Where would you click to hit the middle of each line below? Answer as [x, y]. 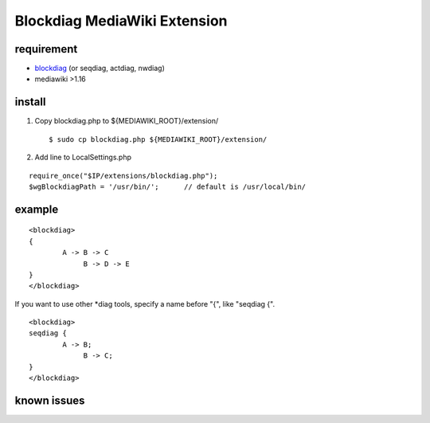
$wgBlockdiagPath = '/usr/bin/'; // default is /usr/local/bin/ [168, 186]
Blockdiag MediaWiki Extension [121, 21]
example [37, 209]
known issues [50, 400]
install [30, 102]
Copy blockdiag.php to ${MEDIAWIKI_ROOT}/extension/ [127, 121]
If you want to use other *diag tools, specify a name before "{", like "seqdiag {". [145, 304]
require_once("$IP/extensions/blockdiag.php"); [123, 176]
